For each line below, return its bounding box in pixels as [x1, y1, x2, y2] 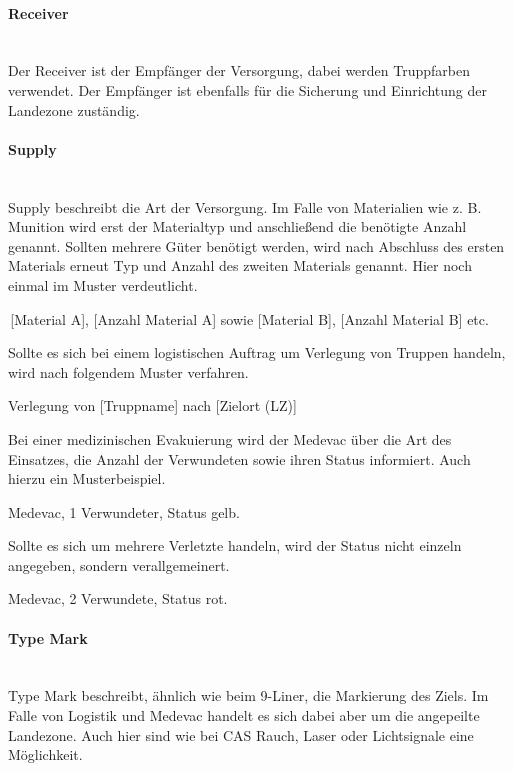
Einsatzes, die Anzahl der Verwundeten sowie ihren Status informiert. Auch [8, 448, 471, 469]
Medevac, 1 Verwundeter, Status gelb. [8, 501, 240, 522]
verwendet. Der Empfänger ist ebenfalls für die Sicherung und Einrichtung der [8, 79, 488, 100]
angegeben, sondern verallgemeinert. [8, 554, 230, 575]
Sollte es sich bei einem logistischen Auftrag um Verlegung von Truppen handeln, [8, 342, 506, 363]
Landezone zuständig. [8, 99, 140, 120]
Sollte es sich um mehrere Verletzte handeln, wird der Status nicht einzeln [8, 535, 462, 556]
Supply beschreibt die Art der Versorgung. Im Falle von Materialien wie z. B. [8, 196, 482, 217]
